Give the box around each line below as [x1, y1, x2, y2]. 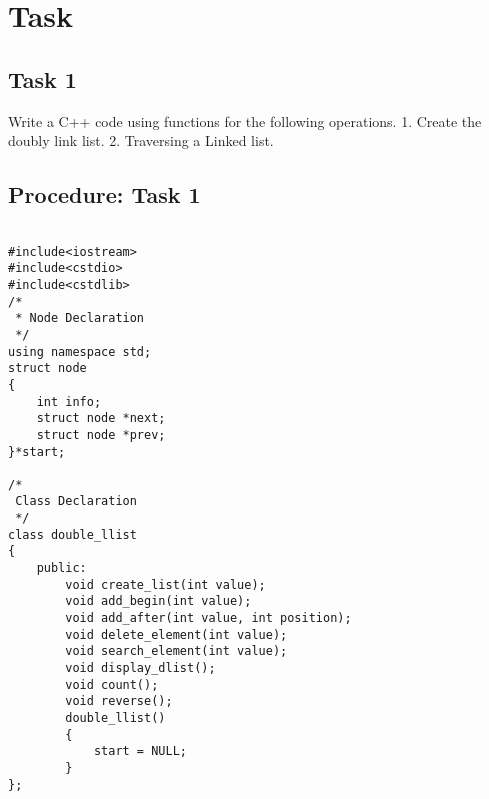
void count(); [65, 677, 159, 692]
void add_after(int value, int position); [65, 611, 352, 626]
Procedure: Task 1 [8, 179, 201, 210]
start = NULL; [93, 744, 187, 759]
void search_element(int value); [65, 644, 288, 659]
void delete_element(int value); [65, 627, 288, 642]
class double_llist [8, 527, 137, 542]
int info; [36, 394, 102, 409]
